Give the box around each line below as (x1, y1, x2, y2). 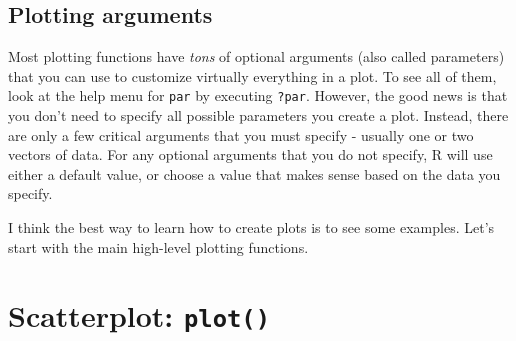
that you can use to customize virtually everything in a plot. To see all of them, (8, 65, 497, 86)
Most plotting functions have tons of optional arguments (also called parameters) (8, 46, 505, 67)
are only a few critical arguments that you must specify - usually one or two (8, 124, 474, 145)
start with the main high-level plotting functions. (8, 236, 309, 257)
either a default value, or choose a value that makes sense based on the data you (8, 163, 501, 184)
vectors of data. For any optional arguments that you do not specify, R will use (8, 144, 493, 165)
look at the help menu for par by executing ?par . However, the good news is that (8, 85, 508, 106)
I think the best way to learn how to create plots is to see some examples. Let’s (8, 217, 495, 238)
